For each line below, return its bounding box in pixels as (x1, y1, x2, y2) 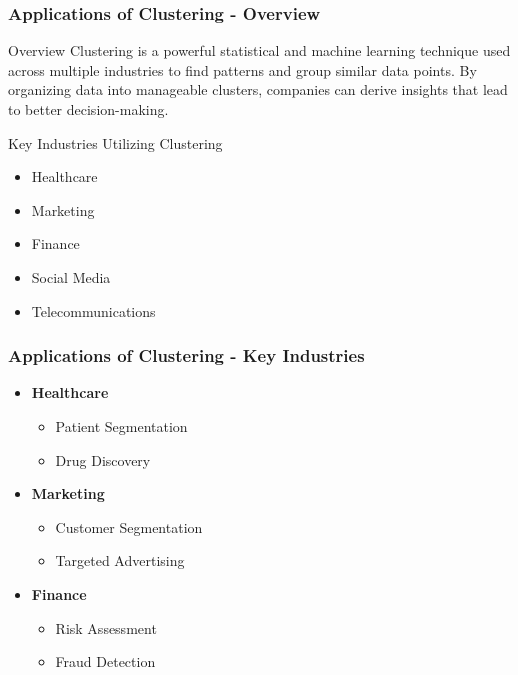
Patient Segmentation (55, 415, 188, 436)
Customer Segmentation (55, 516, 203, 537)
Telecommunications (31, 300, 156, 321)
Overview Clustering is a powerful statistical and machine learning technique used (8, 40, 511, 61)
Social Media (31, 266, 111, 287)
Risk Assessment (55, 617, 157, 638)
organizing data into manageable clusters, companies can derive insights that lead (8, 79, 508, 100)
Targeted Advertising (55, 550, 185, 571)
